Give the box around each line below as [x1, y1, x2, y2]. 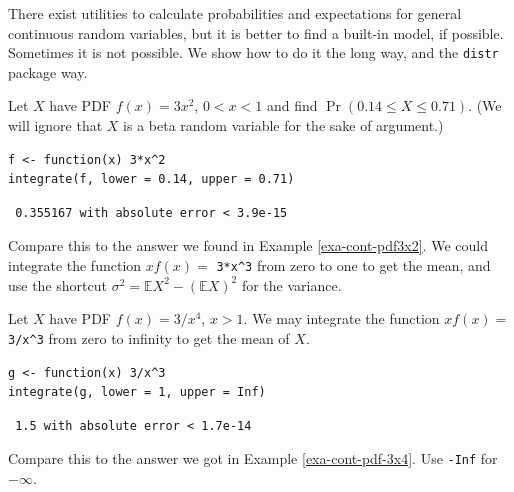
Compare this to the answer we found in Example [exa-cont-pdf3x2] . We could [8, 235, 488, 256]
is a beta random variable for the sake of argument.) [123, 115, 444, 136]
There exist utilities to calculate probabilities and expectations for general [8, 3, 462, 23]
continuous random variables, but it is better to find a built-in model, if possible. [8, 22, 504, 43]
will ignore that [8, 115, 103, 136]
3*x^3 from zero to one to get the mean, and [216, 255, 491, 275]
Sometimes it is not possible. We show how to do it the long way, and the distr [8, 42, 499, 63]
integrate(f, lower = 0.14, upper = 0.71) [8, 172, 295, 187]
